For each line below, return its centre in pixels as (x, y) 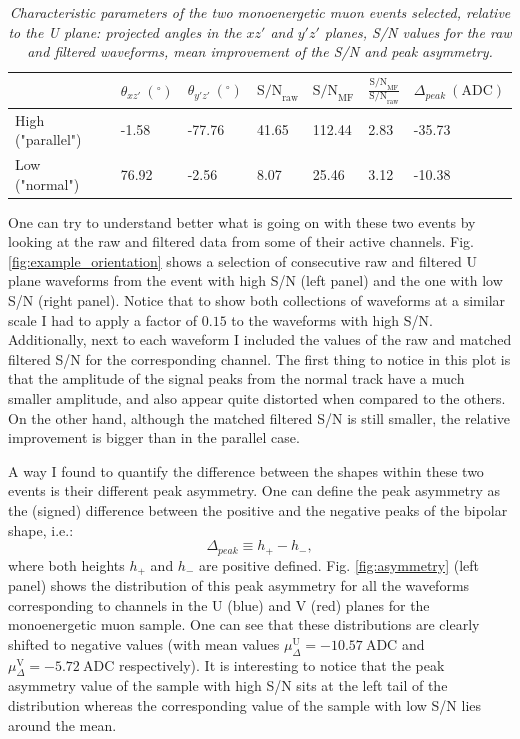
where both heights (66, 564)
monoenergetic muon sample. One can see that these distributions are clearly (244, 624)
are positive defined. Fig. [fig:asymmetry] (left (339, 564)
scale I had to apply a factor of (103, 319)
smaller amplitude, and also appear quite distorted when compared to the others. (257, 398)
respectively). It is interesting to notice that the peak (281, 664)
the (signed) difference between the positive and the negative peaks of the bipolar (258, 510)
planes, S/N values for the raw (418, 31)
